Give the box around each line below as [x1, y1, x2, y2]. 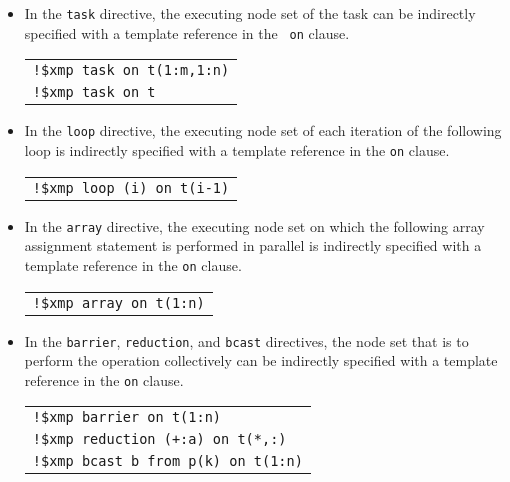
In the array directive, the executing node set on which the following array [24, 215, 485, 236]
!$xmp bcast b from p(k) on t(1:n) [32, 453, 303, 470]
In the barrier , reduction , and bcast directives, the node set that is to [24, 330, 469, 351]
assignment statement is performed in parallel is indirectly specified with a [24, 235, 482, 256]
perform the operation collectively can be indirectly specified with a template [24, 350, 498, 371]
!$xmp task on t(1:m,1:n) [32, 62, 230, 79]
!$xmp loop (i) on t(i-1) [32, 179, 230, 196]
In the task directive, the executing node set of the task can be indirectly [24, 3, 476, 23]
